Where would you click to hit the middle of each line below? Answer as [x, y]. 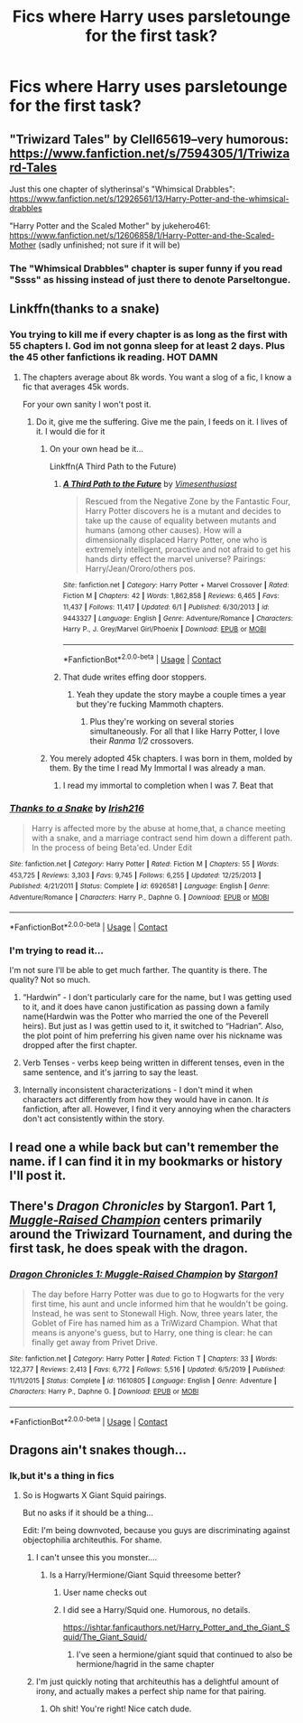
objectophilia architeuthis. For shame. [92, 1540]
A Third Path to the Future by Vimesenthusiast [150, 483]
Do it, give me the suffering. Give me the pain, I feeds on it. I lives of [162, 421]
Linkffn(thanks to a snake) [85, 309]
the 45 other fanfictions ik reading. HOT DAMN [114, 357]
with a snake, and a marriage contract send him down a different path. [162, 838]
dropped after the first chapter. [80, 1045]
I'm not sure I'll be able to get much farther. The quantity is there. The [138, 970]
